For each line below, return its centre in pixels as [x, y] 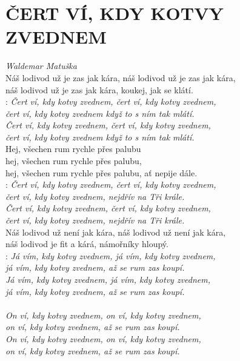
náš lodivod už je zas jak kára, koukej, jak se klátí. [99, 89]
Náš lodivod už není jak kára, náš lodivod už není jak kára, [116, 232]
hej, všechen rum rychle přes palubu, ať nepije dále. [102, 172]
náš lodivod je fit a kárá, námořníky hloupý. [87, 244]
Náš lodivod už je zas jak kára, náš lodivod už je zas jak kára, [121, 77]
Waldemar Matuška [41, 66]
